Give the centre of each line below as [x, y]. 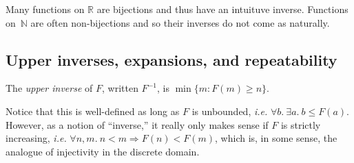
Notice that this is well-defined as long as [93, 111]
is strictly [301, 124]
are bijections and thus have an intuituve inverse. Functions [222, 9]
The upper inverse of [49, 88]
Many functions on [45, 9]
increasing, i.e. [36, 138]
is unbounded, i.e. [230, 111]
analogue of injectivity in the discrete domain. [103, 151]
